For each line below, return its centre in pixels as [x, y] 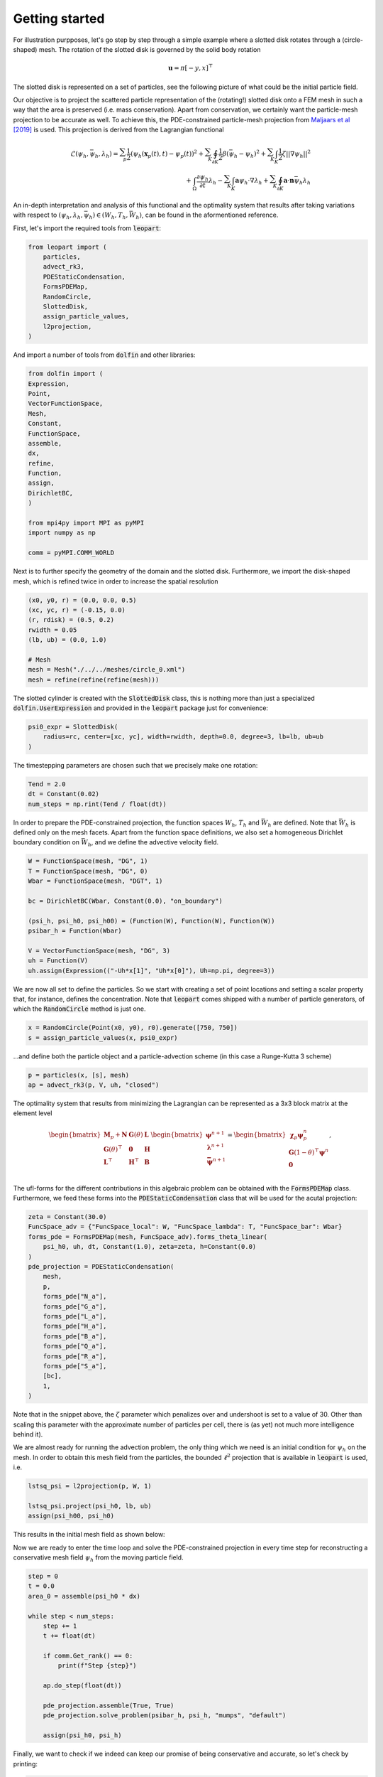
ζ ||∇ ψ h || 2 [296, 154]
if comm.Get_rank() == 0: [88, 1656]
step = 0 [43, 1576]
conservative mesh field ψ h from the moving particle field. [98, 1558]
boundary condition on [46, 842]
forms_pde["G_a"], [75, 1306]
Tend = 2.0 [47, 784]
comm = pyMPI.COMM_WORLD [71, 553]
